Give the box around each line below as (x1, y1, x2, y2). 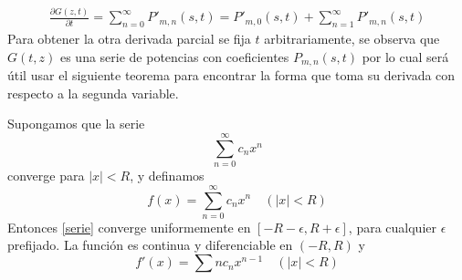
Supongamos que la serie (7, 114, 145, 133)
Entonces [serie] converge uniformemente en (7, 217, 251, 236)
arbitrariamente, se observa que (264, 29, 440, 48)
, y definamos (130, 166, 205, 185)
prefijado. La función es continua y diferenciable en (7, 235, 293, 254)
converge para (7, 166, 85, 185)
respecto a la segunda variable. (7, 83, 179, 102)
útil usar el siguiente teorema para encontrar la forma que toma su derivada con (7, 66, 456, 85)
